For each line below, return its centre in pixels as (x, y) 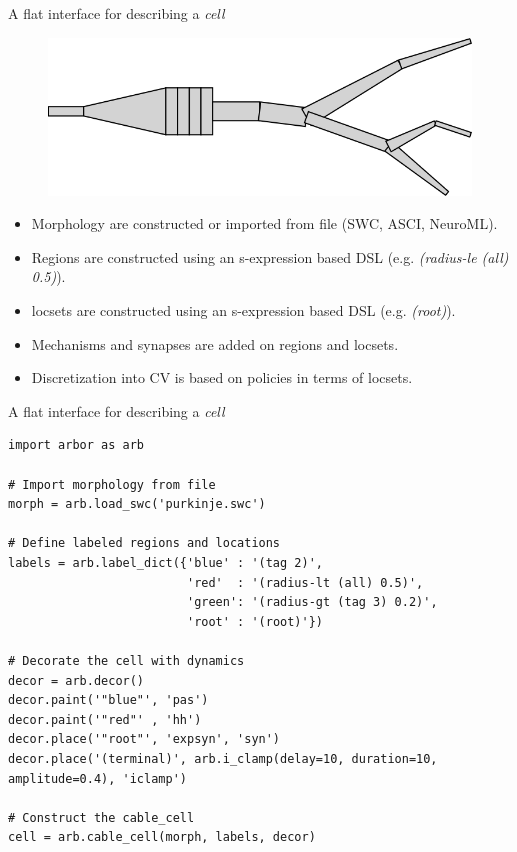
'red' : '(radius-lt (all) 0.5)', (305, 582)
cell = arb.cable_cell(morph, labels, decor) (162, 837)
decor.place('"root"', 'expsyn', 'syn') (144, 739)
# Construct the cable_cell (101, 817)
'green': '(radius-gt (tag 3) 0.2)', (312, 602)
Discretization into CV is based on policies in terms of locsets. (222, 377)
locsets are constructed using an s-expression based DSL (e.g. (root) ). (243, 310)
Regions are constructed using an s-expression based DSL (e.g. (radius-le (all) (270, 256)
